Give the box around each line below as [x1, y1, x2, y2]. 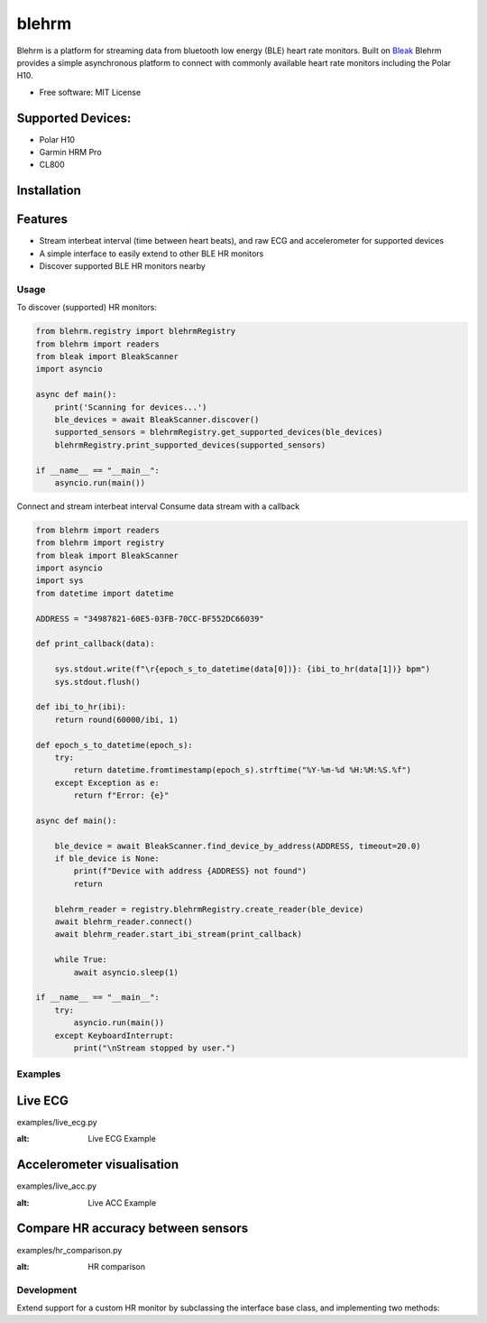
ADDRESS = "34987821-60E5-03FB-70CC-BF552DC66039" [35, 614, 265, 624]
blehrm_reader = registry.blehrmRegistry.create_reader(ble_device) [54, 903, 364, 914]
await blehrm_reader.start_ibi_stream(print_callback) [54, 930, 302, 939]
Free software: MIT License [39, 87, 142, 97]
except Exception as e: [54, 777, 160, 788]
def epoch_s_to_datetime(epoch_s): [35, 740, 193, 750]
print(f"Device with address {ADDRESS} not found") [73, 866, 308, 876]
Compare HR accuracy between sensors [16, 1221, 249, 1236]
